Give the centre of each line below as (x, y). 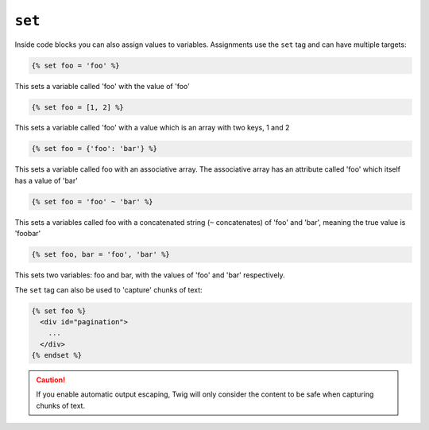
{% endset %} (57, 355)
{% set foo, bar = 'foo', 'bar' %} (100, 255)
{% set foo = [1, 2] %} (78, 107)
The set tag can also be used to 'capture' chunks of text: (108, 289)
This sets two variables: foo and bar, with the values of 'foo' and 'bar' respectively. (150, 275)
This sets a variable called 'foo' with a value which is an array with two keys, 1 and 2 (152, 128)
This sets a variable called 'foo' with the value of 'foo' (102, 86)
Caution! (51, 380)
